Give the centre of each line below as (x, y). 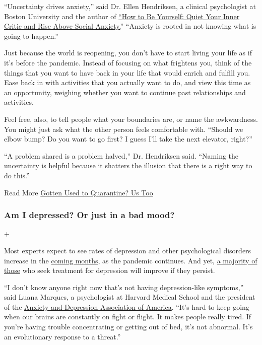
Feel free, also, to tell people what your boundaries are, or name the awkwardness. (131, 119)
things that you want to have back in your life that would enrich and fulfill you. (127, 72)
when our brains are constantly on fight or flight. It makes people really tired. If (128, 317)
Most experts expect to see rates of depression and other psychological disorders (128, 250)
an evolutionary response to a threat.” (62, 336)
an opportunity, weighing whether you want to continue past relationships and (125, 92)
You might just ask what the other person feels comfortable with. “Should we (124, 129)
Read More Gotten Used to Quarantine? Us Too (79, 192)
